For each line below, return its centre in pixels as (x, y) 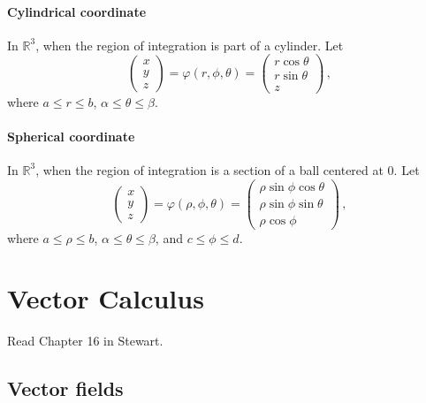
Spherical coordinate (71, 136)
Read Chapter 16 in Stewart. (85, 341)
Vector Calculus (106, 298)
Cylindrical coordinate (77, 11)
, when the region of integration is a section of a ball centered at (209, 169)
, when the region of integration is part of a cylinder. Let (190, 45)
